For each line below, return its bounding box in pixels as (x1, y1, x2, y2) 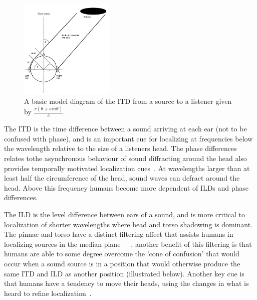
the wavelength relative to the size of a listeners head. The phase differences (4, 143, 237, 154)
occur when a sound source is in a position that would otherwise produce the (4, 258, 240, 268)
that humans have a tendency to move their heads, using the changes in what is (4, 278, 249, 288)
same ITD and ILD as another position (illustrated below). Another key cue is (4, 268, 244, 278)
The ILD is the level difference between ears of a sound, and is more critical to (4, 209, 245, 220)
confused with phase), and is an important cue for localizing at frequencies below (4, 133, 253, 143)
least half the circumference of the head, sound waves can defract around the (4, 173, 240, 183)
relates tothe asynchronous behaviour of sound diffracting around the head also (4, 153, 247, 164)
